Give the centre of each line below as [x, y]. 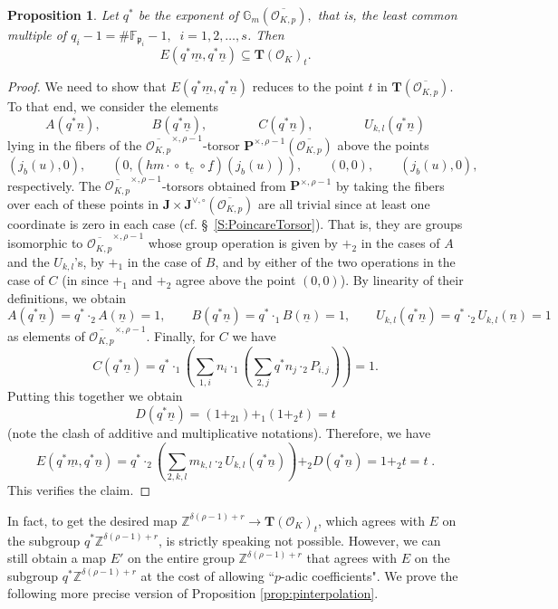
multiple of [37, 34]
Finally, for [184, 336]
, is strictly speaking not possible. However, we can [300, 540]
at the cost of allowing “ [208, 575]
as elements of [46, 336]
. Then [265, 34]
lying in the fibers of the [75, 144]
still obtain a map [57, 558]
